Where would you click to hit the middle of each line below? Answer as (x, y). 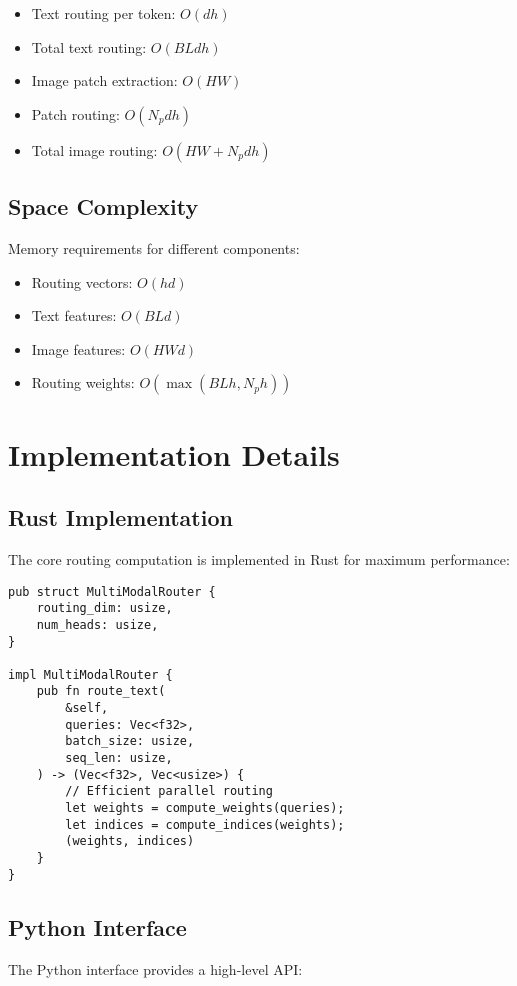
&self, (87, 708)
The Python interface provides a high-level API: (155, 968)
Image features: (78, 348)
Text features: (74, 315)
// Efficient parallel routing (169, 791)
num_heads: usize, (97, 624)
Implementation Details (174, 453)
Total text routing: (89, 46)
